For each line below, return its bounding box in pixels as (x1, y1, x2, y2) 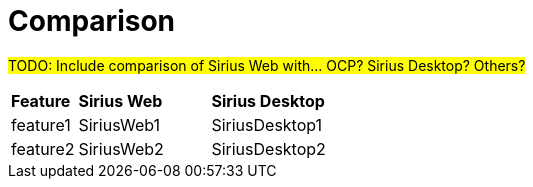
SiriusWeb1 (78, 114, 161, 135)
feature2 (11, 138, 75, 159)
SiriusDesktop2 (211, 138, 326, 159)
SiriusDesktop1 (211, 114, 323, 135)
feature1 (11, 114, 71, 135)
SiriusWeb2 (78, 138, 164, 159)
